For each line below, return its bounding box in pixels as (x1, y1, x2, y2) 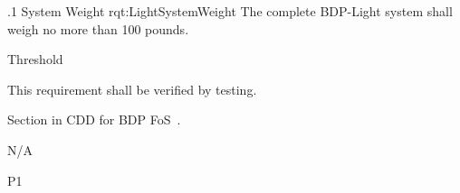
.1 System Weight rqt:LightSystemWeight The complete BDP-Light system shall (7, 2, 453, 20)
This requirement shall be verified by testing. (7, 79, 257, 98)
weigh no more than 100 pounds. (7, 19, 189, 38)
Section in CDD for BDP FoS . (7, 110, 181, 129)
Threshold (7, 50, 63, 69)
